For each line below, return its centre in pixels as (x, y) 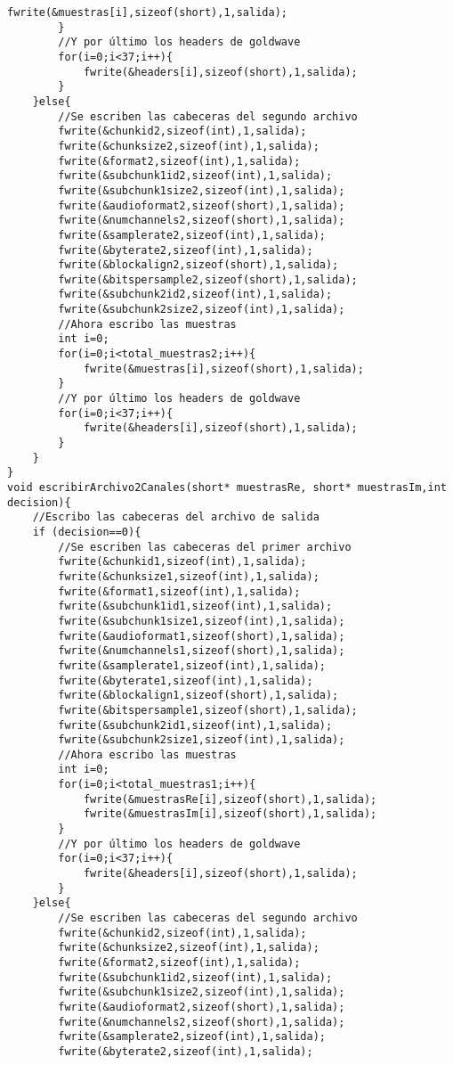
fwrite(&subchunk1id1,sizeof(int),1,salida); (195, 606)
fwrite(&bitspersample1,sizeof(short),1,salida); (208, 710)
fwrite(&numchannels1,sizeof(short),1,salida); (202, 651)
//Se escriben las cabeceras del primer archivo (205, 547)
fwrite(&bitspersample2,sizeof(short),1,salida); (208, 279)
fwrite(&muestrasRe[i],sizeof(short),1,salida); (230, 799)
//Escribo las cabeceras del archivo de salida (176, 517)
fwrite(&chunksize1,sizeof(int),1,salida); (189, 576)
